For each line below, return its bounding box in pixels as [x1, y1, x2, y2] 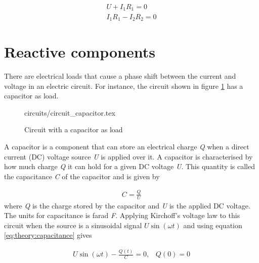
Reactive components [4, 41, 155, 62]
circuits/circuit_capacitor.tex [24, 107, 115, 118]
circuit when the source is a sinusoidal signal [4, 220, 142, 230]
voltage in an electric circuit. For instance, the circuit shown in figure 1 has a [4, 80, 243, 91]
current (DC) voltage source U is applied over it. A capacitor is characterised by [4, 151, 253, 162]
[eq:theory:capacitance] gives [4, 230, 92, 240]
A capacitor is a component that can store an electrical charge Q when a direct [4, 141, 249, 152]
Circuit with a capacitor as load [24, 124, 123, 135]
